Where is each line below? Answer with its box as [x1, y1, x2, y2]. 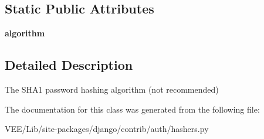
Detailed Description [5, 56, 133, 74]
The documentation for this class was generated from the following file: [5, 103, 260, 115]
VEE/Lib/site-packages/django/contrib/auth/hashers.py [5, 123, 209, 135]
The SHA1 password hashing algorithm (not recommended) [5, 83, 219, 95]
